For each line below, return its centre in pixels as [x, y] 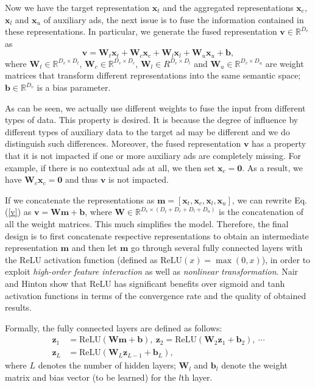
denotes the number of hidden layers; [107, 365]
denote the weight [255, 365]
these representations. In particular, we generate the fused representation [141, 31]
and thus [81, 179]
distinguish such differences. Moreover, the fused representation [123, 143]
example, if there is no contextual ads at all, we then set [110, 167]
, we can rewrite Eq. [269, 199]
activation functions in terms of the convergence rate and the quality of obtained [156, 295]
